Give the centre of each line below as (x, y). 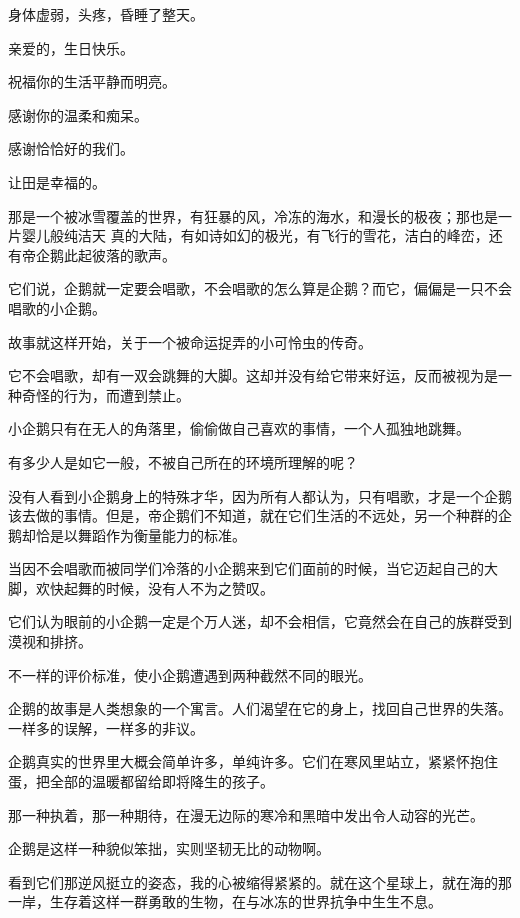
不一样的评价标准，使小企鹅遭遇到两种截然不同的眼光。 (190, 674)
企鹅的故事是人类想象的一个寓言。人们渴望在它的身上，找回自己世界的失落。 (260, 708)
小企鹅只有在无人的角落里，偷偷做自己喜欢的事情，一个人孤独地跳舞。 (239, 428)
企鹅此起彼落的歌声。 (105, 254)
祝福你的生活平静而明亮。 (92, 81)
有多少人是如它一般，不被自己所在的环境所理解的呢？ (183, 461)
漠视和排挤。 (50, 641)
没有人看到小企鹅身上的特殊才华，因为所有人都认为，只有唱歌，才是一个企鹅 (260, 495)
